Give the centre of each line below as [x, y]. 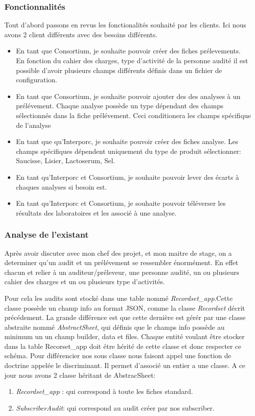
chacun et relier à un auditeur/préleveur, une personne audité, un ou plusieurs [122, 272]
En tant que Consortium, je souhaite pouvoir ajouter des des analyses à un [128, 96]
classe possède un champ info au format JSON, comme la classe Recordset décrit [125, 307]
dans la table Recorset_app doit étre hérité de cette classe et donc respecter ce [123, 346]
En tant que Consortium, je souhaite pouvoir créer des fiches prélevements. [128, 51]
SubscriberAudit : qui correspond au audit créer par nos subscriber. [115, 407]
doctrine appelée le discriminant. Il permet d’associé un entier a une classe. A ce [125, 365]
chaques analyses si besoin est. [61, 186]
